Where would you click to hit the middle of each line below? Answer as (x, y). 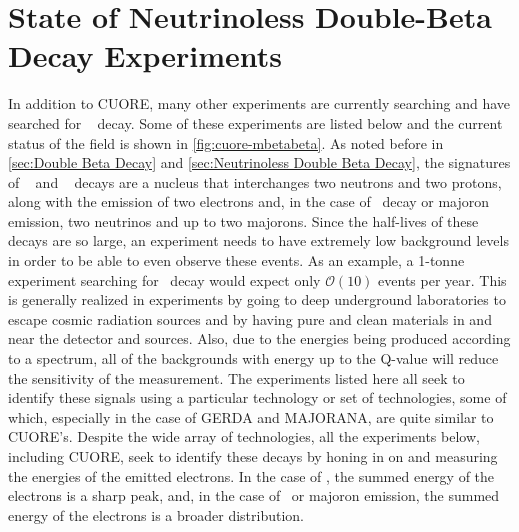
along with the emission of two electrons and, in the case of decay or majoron (249, 201)
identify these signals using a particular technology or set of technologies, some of (257, 397)
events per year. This (442, 279)
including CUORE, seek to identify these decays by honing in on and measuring (253, 456)
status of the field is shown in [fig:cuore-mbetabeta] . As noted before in (226, 142)
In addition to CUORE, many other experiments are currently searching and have (259, 103)
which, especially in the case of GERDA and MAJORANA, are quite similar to (251, 416)
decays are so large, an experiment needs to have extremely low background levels (258, 240)
